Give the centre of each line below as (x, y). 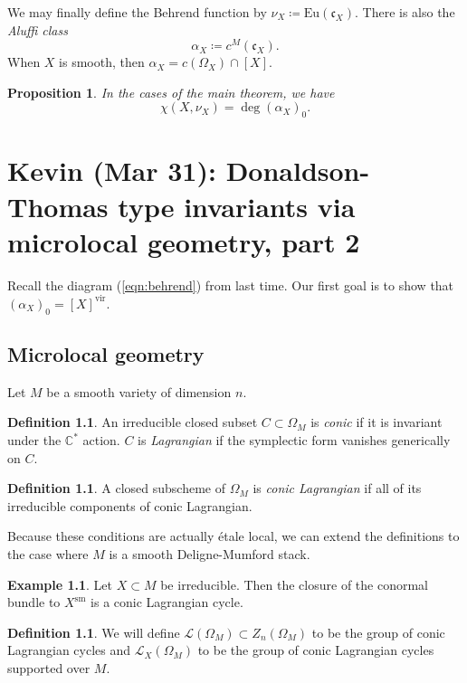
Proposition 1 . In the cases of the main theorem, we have (171, 92)
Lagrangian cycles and (69, 650)
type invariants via (237, 206)
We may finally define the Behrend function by (137, 12)
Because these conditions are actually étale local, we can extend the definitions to (233, 536)
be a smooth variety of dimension (139, 391)
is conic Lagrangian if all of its (337, 488)
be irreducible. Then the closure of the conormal (294, 584)
